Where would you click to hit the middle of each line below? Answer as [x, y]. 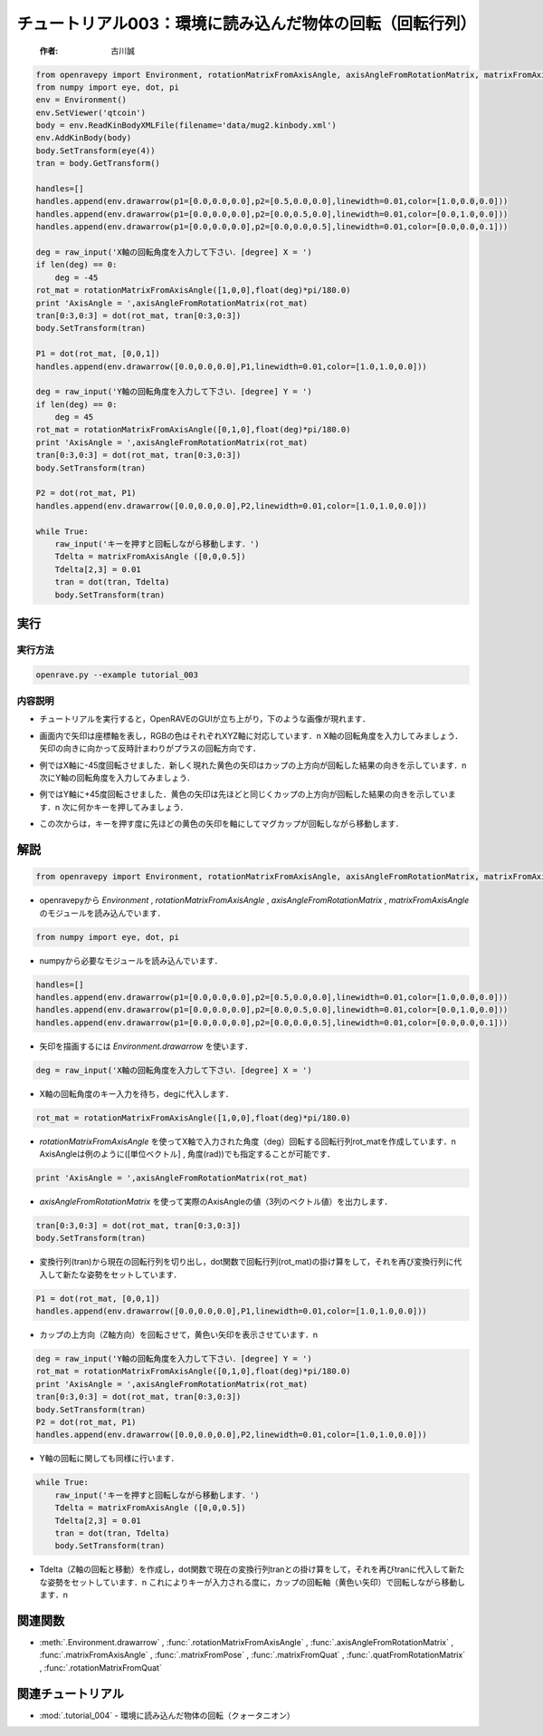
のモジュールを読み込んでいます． [102, 913]
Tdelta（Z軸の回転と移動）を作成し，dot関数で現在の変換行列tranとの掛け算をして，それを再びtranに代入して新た [252, 1569]
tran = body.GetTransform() [98, 164]
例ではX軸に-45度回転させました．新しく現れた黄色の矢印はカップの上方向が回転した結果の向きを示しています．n [253, 765]
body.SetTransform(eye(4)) [95, 150]
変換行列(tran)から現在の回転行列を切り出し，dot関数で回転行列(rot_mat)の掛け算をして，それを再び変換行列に [247, 1262]
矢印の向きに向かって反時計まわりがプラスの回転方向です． [150, 749]
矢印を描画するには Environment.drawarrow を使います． [146, 1046]
